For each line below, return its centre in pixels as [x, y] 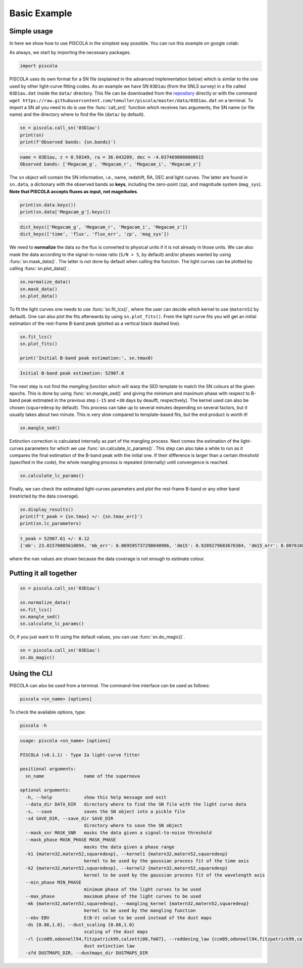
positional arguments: [48, 769]
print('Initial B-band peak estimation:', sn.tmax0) [87, 358]
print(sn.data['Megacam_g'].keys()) [65, 212]
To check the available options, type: [47, 712]
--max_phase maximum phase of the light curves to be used [113, 896]
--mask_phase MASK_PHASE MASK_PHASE [71, 840]
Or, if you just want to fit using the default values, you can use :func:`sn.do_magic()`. [97, 637]
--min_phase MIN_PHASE [54, 882]
